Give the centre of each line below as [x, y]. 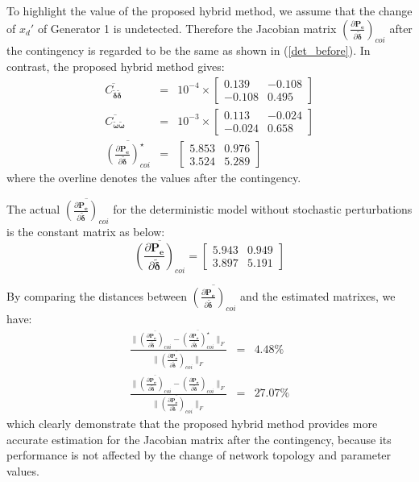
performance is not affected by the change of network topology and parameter [199, 455]
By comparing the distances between [97, 295]
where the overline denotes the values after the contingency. [154, 178]
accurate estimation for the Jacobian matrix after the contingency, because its [199, 439]
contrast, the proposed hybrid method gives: [116, 66]
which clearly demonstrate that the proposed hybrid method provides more [192, 424]
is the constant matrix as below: [86, 231]
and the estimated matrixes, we [318, 295]
